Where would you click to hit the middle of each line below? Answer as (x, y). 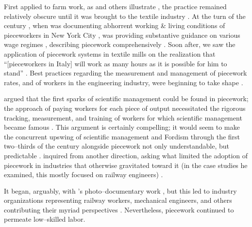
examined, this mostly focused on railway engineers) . (84, 174)
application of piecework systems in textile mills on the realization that (110, 53)
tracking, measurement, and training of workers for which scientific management (123, 117)
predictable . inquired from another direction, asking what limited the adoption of (126, 155)
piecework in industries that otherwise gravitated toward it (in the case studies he (126, 165)
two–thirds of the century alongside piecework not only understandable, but (117, 146)
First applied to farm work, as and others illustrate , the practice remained (115, 6)
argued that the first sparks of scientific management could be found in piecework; (126, 98)
